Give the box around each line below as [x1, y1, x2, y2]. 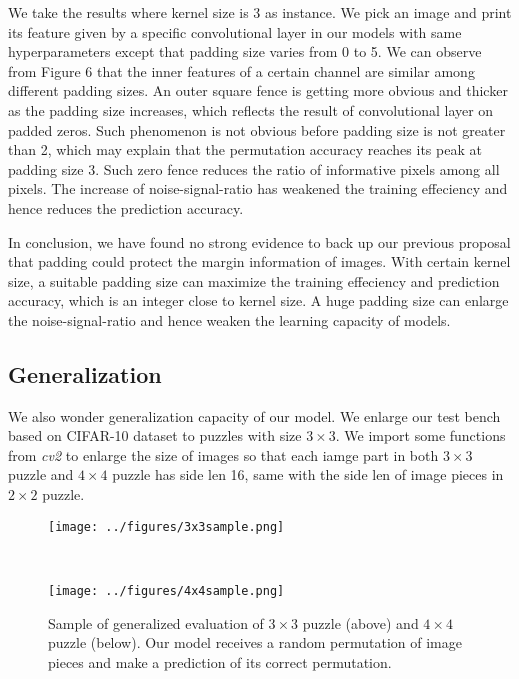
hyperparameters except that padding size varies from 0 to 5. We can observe [8, 41, 482, 62]
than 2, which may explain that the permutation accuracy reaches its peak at [8, 139, 482, 160]
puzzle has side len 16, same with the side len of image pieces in [112, 464, 504, 485]
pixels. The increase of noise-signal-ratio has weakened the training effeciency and [8, 178, 508, 199]
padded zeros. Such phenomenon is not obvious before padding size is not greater [8, 119, 506, 140]
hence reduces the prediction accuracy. [8, 197, 244, 218]
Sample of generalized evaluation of [48, 612, 264, 633]
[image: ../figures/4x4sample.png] [48, 583, 285, 598]
